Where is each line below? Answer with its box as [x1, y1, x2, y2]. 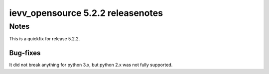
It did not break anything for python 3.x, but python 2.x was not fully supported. [9, 62, 173, 68]
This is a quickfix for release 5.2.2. [9, 36, 80, 42]
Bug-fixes [9, 49, 41, 57]
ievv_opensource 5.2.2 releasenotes [9, 7, 163, 18]
